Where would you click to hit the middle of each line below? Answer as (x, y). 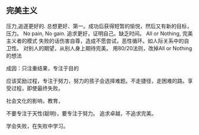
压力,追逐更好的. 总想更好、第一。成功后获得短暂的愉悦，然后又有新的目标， (99, 26)
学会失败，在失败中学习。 (37, 126)
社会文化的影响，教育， (35, 101)
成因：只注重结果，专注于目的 (42, 68)
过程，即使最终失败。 (37, 88)
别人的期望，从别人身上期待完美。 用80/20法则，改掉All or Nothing (110, 48)
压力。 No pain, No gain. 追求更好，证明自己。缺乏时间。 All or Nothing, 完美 (99, 33)
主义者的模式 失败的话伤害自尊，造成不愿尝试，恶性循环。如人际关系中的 (95, 41)
